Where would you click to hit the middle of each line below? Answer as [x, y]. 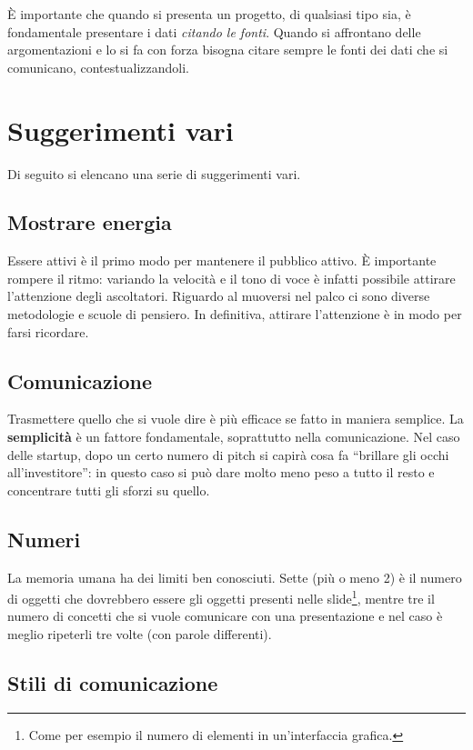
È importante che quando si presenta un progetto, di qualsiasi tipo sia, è [209, 14]
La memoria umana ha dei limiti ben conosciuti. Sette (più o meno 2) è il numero [235, 577]
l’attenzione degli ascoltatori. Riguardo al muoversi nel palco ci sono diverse [219, 296]
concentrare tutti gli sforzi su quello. [109, 490]
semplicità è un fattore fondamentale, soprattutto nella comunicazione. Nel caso [234, 437]
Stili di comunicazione [113, 683]
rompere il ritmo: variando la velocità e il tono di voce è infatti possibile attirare [231, 278]
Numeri [44, 539]
